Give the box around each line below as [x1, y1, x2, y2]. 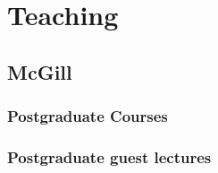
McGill [7, 57, 72, 85]
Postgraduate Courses [7, 105, 168, 127]
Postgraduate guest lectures [7, 145, 212, 168]
